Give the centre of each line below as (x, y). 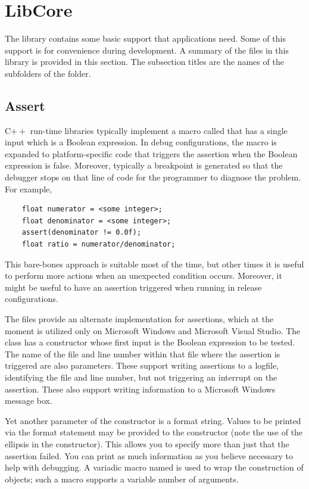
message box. (29, 401)
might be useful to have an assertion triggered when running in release (133, 287)
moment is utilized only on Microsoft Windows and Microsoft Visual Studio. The (153, 330)
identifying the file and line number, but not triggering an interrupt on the (141, 377)
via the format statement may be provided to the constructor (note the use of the (154, 432)
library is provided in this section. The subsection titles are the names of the (144, 62)
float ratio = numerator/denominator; (99, 245)
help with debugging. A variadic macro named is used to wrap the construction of (154, 467)
